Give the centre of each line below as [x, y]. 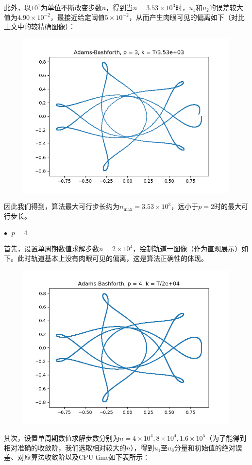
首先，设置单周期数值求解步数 [51, 249]
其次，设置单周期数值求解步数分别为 [62, 438]
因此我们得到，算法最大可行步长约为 [62, 206]
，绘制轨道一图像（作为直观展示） [187, 249]
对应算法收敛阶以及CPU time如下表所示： [84, 457]
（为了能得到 [226, 438]
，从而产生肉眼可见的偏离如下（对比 [187, 17]
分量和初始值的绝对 [205, 447]
